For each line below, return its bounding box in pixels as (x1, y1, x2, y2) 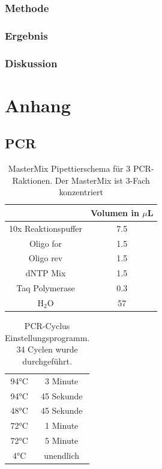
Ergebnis (5, 28, 48, 43)
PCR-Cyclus (24, 319, 70, 332)
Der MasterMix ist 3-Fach (55, 174, 150, 186)
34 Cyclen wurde (16, 343, 78, 356)
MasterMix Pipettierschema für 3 (8, 162, 131, 175)
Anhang (5, 92, 71, 117)
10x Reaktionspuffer (9, 222, 83, 234)
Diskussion (5, 55, 58, 70)
